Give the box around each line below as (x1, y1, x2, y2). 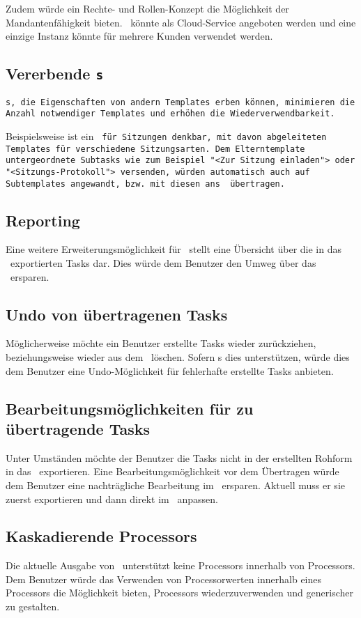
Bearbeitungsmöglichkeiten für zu (6, 397, 254, 419)
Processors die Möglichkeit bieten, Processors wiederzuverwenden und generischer (6, 585, 353, 600)
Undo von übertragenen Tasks (6, 303, 228, 325)
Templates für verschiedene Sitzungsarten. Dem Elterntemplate (6, 144, 305, 154)
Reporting (6, 209, 80, 231)
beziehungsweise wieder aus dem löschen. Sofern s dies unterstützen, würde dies (6, 349, 350, 364)
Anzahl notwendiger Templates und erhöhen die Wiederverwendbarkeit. (6, 109, 335, 119)
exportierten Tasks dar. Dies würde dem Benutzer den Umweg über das (10, 255, 316, 270)
